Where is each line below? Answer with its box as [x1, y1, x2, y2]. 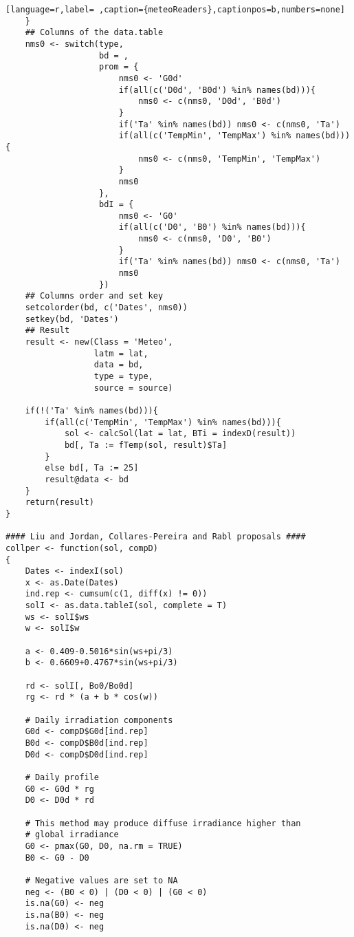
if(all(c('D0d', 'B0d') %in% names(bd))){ [118, 85, 316, 95]
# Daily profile [25, 772, 100, 782]
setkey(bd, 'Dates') [25, 314, 119, 324]
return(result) [25, 497, 94, 508]
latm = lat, [93, 348, 148, 358]
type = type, [93, 371, 153, 381]
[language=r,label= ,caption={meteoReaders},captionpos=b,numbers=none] [5, 5, 345, 14]
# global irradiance [25, 830, 119, 840]
